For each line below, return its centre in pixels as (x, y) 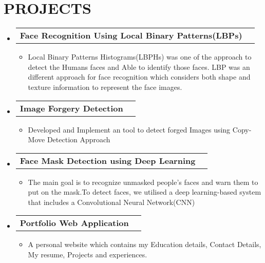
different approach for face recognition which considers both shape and (139, 77)
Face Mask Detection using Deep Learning (108, 160)
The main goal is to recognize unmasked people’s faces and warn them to (143, 182)
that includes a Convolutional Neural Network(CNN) (111, 202)
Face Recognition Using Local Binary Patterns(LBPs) (131, 35)
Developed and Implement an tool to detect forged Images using (129, 129)
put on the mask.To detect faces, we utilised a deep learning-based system (145, 192)
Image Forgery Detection (71, 108)
